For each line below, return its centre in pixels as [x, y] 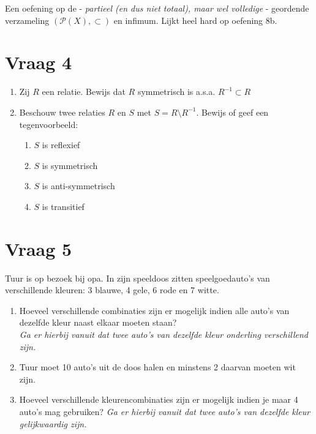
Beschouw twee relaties [62, 112]
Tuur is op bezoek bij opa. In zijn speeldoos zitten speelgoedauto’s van [137, 278]
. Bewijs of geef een [232, 112]
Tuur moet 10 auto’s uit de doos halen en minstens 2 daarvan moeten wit [157, 367]
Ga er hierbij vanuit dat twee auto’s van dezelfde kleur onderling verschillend [164, 334]
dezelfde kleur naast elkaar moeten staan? [98, 322]
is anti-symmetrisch [78, 186]
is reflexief [61, 145]
